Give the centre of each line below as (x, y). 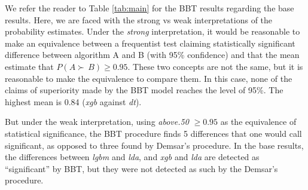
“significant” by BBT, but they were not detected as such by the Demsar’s (141, 168)
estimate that (29, 66)
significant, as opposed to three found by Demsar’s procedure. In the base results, (154, 145)
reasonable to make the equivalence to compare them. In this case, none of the (149, 78)
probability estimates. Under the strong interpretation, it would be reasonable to (153, 31)
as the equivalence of (258, 122)
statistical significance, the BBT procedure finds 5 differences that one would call (153, 133)
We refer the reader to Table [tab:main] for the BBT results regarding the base (150, 8)
